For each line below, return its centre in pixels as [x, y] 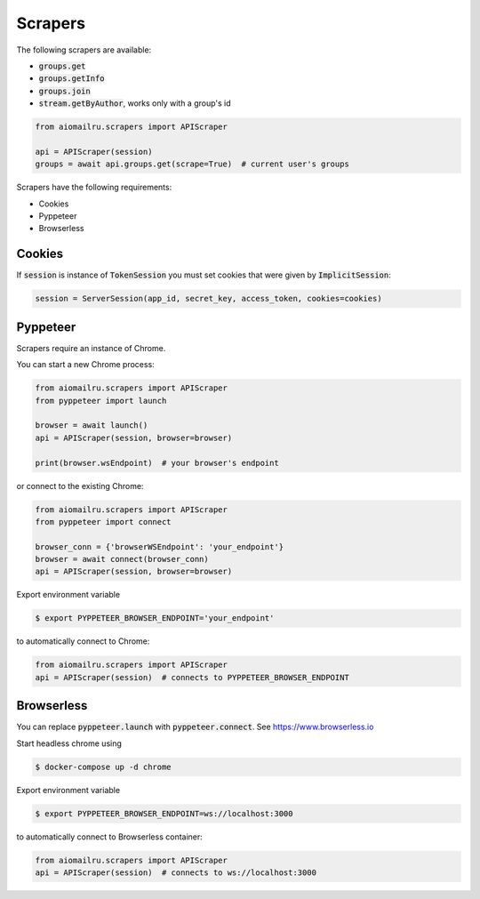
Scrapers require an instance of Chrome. [91, 348]
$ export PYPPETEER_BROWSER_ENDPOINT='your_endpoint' [155, 618]
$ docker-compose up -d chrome [104, 767]
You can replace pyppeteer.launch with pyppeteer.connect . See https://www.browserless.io [195, 727]
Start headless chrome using [69, 743]
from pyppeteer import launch [101, 401]
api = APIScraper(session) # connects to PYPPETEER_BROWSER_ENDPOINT [192, 677]
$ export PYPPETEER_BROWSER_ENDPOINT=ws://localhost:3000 [164, 813]
